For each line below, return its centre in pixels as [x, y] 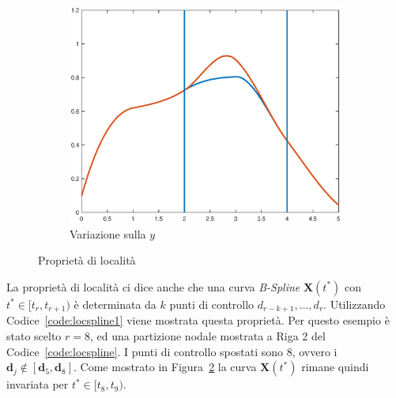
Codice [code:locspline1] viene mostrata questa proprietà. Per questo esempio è [198, 320]
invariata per [38, 384]
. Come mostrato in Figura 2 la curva [165, 367]
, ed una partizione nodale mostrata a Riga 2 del [208, 335]
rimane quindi [335, 367]
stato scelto [34, 335]
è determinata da [115, 304]
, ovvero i [315, 351]
